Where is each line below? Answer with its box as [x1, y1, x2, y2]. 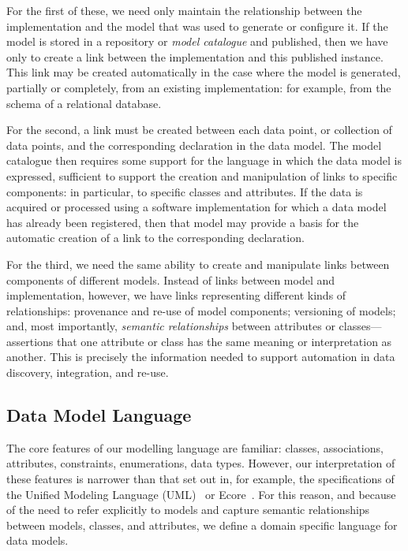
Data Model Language [6, 403, 192, 427]
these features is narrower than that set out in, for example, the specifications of [6, 471, 395, 487]
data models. [6, 532, 69, 549]
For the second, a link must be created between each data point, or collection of [6, 121, 392, 138]
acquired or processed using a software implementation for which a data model [6, 199, 387, 215]
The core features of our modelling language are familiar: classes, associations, [6, 439, 384, 456]
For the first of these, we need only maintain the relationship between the [6, 2, 362, 18]
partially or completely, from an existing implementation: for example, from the [6, 79, 391, 95]
